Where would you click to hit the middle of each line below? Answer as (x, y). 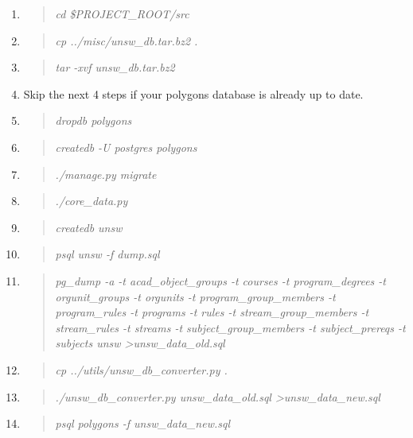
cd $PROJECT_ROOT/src (122, 14)
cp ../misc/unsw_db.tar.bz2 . (127, 40)
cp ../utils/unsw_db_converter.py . (141, 369)
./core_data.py (92, 201)
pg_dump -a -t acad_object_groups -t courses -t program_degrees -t (220, 280)
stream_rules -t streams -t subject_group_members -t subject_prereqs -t (230, 327)
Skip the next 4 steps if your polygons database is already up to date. (193, 93)
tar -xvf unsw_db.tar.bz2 (115, 67)
